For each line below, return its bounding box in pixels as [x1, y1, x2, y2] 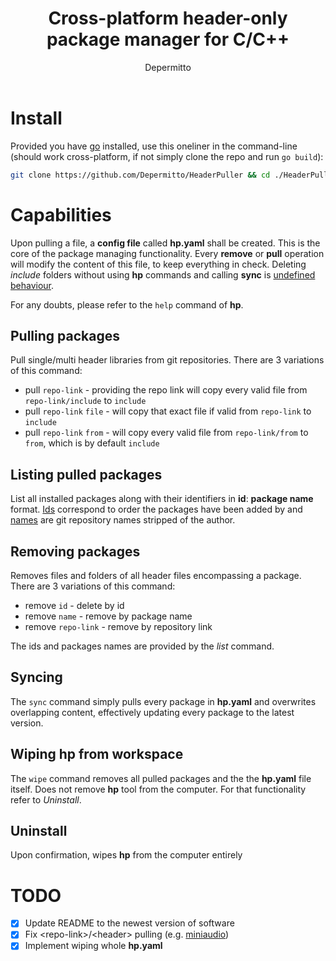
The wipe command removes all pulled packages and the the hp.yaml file [10, 772, 312, 784]
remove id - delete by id [24, 599, 125, 611]
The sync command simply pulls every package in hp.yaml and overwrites [10, 695, 317, 707]
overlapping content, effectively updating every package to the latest [10, 706, 295, 718]
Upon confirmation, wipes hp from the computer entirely [10, 849, 243, 861]
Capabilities [10, 203, 112, 226]
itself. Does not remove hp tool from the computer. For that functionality [10, 783, 307, 795]
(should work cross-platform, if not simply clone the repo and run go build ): [10, 150, 324, 162]
